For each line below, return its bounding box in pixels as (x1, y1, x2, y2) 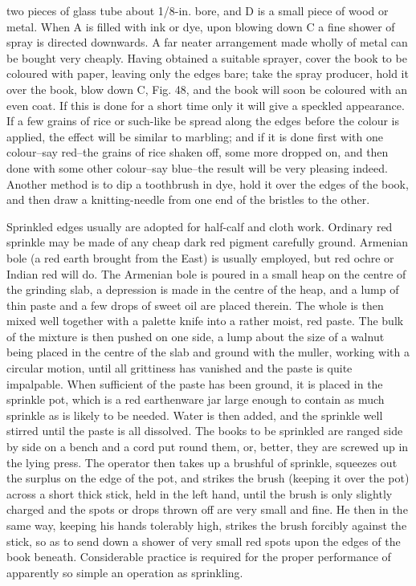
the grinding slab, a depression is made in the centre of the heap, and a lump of (6, 281, 399, 298)
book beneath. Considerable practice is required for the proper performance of (6, 548, 391, 565)
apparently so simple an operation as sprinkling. (6, 564, 243, 580)
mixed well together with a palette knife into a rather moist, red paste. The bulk (6, 312, 404, 329)
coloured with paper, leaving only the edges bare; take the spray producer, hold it (6, 65, 409, 82)
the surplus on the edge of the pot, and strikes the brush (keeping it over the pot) (6, 470, 410, 486)
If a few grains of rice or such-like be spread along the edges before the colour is (6, 112, 400, 129)
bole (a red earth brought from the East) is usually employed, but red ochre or (6, 249, 394, 266)
